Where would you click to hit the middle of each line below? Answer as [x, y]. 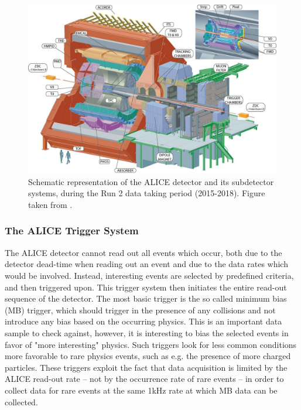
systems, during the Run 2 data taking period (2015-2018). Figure [147, 193]
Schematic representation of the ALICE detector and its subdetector [151, 181]
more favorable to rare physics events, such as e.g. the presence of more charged [148, 356]
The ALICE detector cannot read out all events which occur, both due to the [143, 252]
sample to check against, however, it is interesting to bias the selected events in [147, 332]
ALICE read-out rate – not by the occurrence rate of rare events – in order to [144, 379]
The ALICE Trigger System [72, 230]
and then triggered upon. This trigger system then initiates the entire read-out [146, 287]
